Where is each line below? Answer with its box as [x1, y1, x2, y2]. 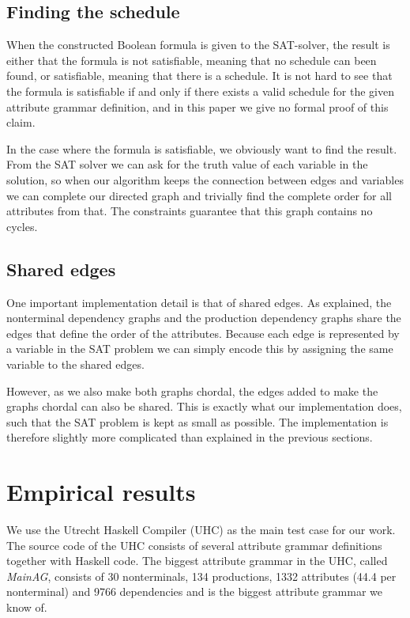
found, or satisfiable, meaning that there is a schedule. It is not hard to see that [6, 67, 393, 84]
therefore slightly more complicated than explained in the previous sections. [6, 429, 373, 445]
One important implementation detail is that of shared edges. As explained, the [6, 294, 392, 310]
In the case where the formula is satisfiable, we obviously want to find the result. [6, 140, 397, 157]
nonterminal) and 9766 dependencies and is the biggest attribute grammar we [6, 583, 382, 600]
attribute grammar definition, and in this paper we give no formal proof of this [6, 98, 389, 115]
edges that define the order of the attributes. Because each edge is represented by [6, 324, 400, 341]
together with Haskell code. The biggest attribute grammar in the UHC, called [6, 552, 388, 569]
